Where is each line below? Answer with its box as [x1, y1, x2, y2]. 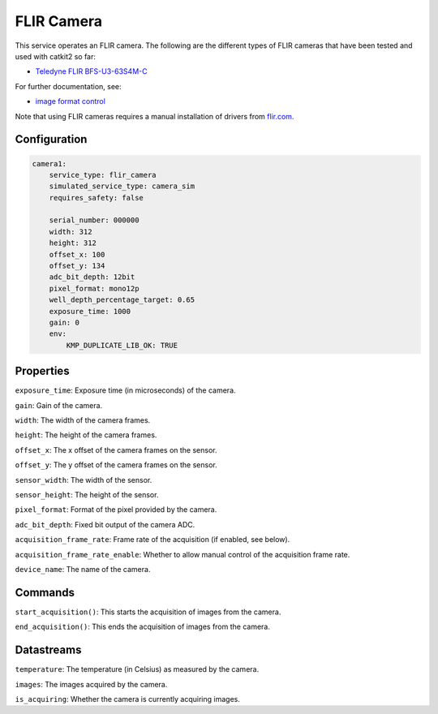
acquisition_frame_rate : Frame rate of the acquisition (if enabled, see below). [15, 535, 290, 544]
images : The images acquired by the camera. [15, 679, 168, 689]
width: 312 [49, 227, 92, 236]
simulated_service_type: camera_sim [49, 182, 195, 191]
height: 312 [49, 239, 97, 247]
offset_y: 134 [49, 261, 105, 271]
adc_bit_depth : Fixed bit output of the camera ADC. [15, 519, 195, 529]
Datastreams [15, 643, 82, 657]
